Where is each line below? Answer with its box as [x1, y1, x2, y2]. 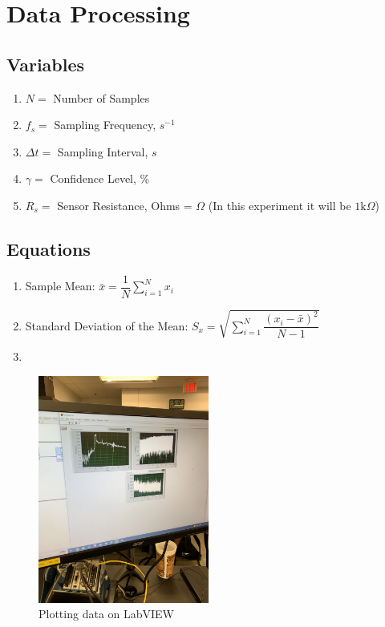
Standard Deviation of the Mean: [25, 317, 188, 334]
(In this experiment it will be [208, 196, 351, 213]
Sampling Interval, [57, 143, 148, 160]
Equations [6, 236, 91, 261]
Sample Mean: [25, 277, 95, 294]
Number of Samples [53, 89, 150, 106]
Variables [6, 51, 85, 76]
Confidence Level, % [50, 170, 150, 187]
